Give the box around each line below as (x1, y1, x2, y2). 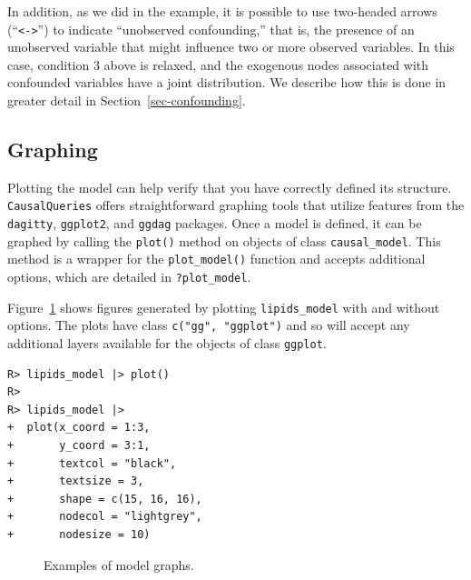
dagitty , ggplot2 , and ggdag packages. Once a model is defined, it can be (7, 214, 422, 233)
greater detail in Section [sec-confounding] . (7, 91, 246, 110)
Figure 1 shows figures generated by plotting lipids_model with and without (7, 297, 440, 316)
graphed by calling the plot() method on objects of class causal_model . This (7, 231, 441, 250)
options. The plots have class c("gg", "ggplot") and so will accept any (7, 315, 410, 335)
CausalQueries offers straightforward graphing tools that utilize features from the (7, 195, 465, 215)
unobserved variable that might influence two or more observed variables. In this (7, 37, 455, 56)
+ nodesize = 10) (7, 528, 151, 542)
